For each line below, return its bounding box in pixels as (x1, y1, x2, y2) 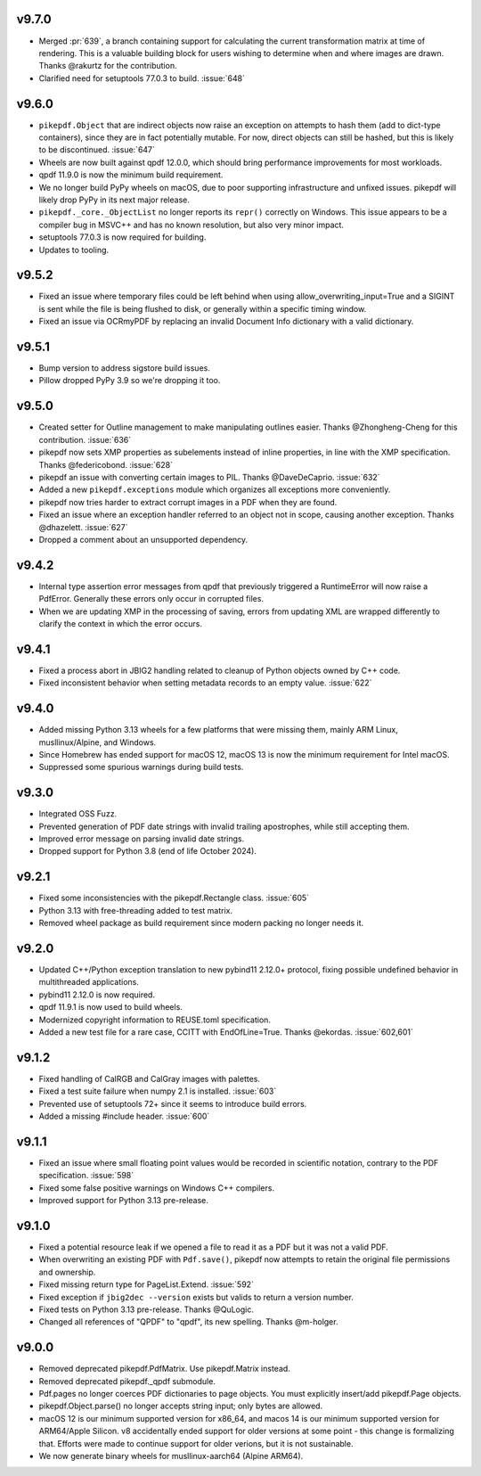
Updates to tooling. (38, 244, 110, 255)
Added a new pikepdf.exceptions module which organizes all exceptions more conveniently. (38, 484, 391, 495)
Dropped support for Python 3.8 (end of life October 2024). (38, 846, 257, 857)
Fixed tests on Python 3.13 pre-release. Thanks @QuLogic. (38, 1304, 254, 1315)
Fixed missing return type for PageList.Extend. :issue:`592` (38, 1279, 254, 1290)
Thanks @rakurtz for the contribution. (38, 61, 177, 71)
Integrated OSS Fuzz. (38, 808, 118, 819)
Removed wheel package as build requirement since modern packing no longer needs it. (38, 918, 364, 929)
